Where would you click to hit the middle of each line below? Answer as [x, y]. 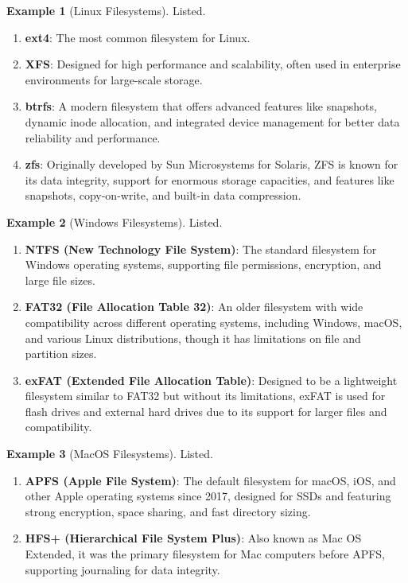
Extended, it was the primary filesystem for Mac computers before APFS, [205, 554]
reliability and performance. [93, 137]
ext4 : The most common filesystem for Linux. [138, 37]
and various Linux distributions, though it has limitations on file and [193, 338]
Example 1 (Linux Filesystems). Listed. [106, 10]
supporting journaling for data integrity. [122, 569]
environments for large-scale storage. [114, 79]
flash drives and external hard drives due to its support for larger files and [206, 411]
